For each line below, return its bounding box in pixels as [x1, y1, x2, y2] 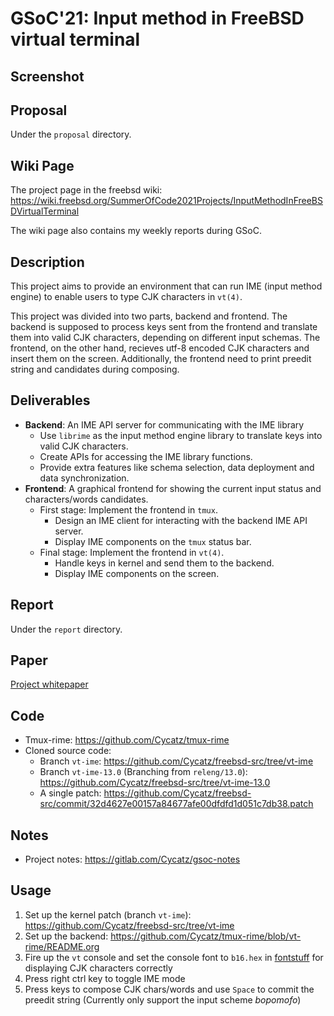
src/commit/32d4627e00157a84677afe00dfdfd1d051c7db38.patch [39, 798, 314, 810]
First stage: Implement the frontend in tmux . [39, 503, 218, 516]
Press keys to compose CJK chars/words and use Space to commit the [24, 983, 315, 995]
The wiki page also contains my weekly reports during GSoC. [10, 225, 262, 237]
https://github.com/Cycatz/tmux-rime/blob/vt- [110, 930, 302, 942]
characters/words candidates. [24, 493, 149, 505]
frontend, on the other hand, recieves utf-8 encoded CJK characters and [10, 342, 310, 354]
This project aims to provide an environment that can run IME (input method [10, 280, 323, 292]
